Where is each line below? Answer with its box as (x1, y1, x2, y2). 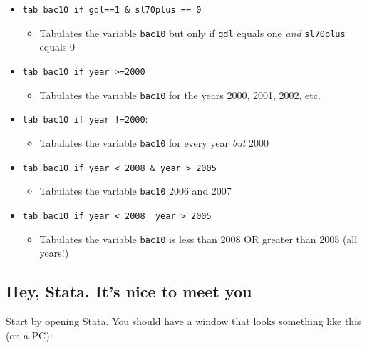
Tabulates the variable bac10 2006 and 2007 (39, 183, 232, 198)
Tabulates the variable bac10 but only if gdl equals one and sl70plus (39, 25, 346, 40)
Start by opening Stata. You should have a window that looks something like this (6, 313, 361, 328)
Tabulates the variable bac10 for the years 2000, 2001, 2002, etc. (39, 87, 321, 102)
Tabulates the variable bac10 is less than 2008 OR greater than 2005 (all (39, 231, 358, 246)
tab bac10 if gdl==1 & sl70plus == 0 (22, 5, 202, 15)
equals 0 (39, 39, 76, 54)
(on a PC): (6, 327, 53, 342)
